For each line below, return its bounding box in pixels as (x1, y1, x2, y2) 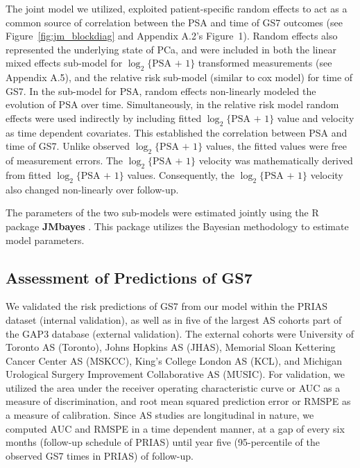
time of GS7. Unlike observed (6, 139, 130, 153)
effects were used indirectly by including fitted (6, 110, 202, 125)
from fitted (6, 167, 51, 182)
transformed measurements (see (198, 55, 332, 70)
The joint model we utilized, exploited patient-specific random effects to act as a (6, 1, 348, 15)
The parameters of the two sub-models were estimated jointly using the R (6, 205, 319, 220)
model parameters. (6, 232, 85, 247)
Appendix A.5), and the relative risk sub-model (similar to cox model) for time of (6, 70, 353, 85)
